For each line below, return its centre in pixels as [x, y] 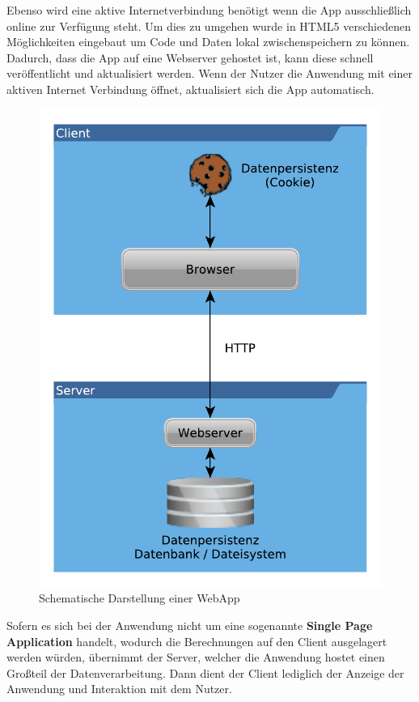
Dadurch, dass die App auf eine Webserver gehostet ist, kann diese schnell [190, 57]
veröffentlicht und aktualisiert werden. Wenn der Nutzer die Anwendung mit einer [209, 73]
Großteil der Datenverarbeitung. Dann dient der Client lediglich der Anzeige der [205, 672]
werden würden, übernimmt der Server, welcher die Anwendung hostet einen [196, 657]
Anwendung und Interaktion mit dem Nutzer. [119, 689]
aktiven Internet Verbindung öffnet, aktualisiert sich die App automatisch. [190, 89]
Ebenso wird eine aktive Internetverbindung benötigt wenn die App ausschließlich [209, 10]
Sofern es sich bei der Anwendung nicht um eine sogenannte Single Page [190, 625]
